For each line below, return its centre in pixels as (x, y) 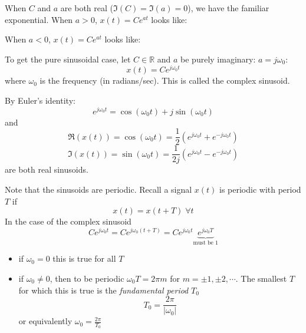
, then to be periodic (87, 278)
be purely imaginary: (218, 59)
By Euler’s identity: (40, 100)
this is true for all (84, 258)
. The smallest (261, 278)
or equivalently (45, 321)
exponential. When (39, 19)
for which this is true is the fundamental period (103, 290)
